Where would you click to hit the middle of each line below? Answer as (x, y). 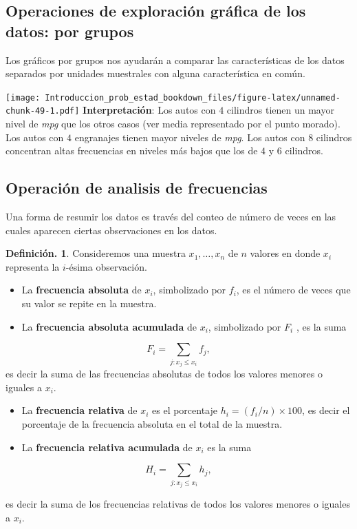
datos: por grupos (70, 31)
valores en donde (285, 253)
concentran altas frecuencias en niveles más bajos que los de (132, 151)
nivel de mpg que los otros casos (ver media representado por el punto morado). (173, 124)
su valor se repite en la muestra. (89, 303)
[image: (23, 97)
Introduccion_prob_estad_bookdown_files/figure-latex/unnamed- (193, 97)
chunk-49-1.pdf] (43, 111)
